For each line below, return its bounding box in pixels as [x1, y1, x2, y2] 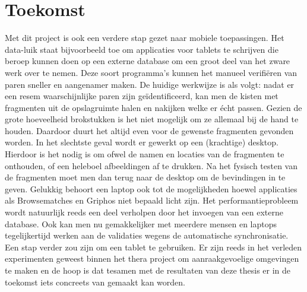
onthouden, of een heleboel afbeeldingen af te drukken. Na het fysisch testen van [5, 159, 298, 172]
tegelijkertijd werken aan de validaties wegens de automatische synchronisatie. [5, 229, 289, 242]
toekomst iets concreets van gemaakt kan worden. [5, 275, 185, 288]
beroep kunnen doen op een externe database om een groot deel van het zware [5, 55, 290, 67]
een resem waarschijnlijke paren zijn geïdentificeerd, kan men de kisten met [5, 90, 278, 102]
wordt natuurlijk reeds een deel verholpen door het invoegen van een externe [5, 206, 283, 218]
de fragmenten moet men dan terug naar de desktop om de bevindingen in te [5, 171, 286, 183]
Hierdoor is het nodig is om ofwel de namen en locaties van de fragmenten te [5, 148, 284, 160]
